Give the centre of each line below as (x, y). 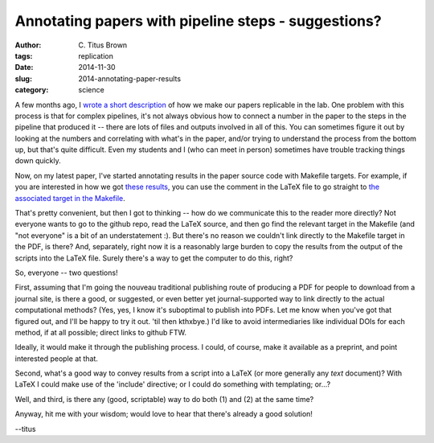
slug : (23, 78)
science (91, 90)
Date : (24, 68)
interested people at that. (56, 359)
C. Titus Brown (103, 45)
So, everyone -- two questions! (66, 273)
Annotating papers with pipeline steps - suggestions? (198, 21)
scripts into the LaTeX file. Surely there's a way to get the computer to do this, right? (154, 258)
